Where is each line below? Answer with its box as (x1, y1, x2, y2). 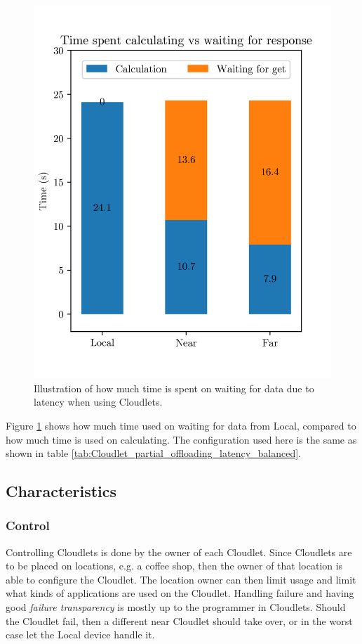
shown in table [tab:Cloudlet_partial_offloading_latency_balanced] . (6, 446, 301, 461)
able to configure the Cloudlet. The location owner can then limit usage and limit (6, 572, 356, 586)
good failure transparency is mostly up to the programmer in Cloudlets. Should (6, 600, 346, 614)
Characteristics (6, 480, 117, 502)
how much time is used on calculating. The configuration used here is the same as (6, 432, 357, 446)
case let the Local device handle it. (6, 627, 155, 642)
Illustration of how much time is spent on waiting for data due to (34, 380, 314, 395)
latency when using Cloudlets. (34, 394, 163, 409)
